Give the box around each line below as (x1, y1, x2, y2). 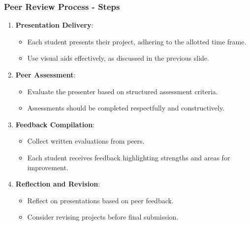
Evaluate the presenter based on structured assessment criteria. (27, 86, 218, 96)
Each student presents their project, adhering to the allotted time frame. (27, 36, 247, 46)
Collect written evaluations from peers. (27, 136, 145, 146)
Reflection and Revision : (15, 179, 100, 189)
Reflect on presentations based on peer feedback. (27, 195, 174, 205)
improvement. (27, 162, 68, 172)
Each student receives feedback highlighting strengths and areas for (27, 152, 230, 162)
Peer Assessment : (15, 70, 76, 79)
